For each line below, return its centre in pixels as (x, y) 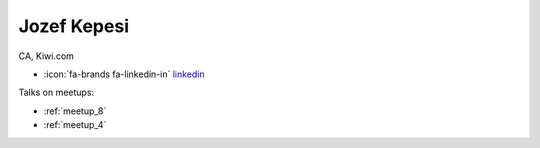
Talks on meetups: (56, 92)
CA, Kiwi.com (46, 56)
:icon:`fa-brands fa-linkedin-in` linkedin (124, 74)
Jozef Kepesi (74, 26)
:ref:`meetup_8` (75, 111)
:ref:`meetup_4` (75, 125)
